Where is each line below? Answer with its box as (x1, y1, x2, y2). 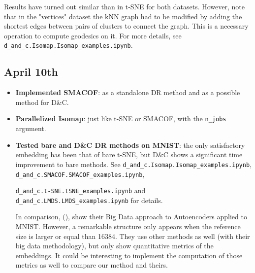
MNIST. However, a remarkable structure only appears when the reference (15, 221, 241, 232)
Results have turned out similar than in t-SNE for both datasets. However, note (4, 1, 245, 11)
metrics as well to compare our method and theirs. (15, 260, 168, 270)
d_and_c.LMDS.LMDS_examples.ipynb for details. (15, 195, 163, 205)
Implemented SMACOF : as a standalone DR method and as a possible (15, 87, 240, 98)
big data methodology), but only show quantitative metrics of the (15, 240, 214, 251)
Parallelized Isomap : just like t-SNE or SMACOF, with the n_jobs (15, 113, 226, 124)
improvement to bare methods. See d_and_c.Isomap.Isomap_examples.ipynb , (15, 159, 252, 169)
